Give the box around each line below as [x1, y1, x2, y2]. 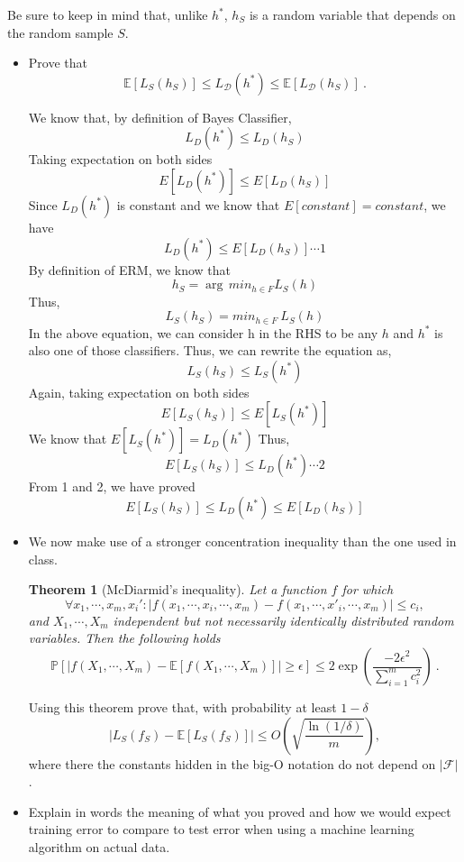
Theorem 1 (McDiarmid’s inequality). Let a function [28, 580, 327, 599]
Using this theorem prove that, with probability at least [28, 698, 337, 716]
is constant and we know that [116, 195, 280, 214]
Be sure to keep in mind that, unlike [7, 5, 208, 23]
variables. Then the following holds [28, 628, 221, 647]
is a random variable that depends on [249, 5, 456, 23]
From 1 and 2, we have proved [28, 477, 196, 496]
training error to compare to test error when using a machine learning [28, 820, 414, 839]
